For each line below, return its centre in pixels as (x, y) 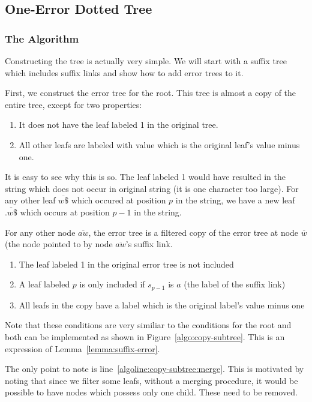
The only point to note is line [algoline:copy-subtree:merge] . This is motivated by (154, 369)
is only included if (112, 284)
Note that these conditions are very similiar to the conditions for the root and (148, 325)
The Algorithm (42, 38)
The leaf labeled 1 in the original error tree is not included (126, 264)
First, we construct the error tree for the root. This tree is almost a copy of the (151, 93)
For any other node (40, 232)
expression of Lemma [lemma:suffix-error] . (82, 348)
